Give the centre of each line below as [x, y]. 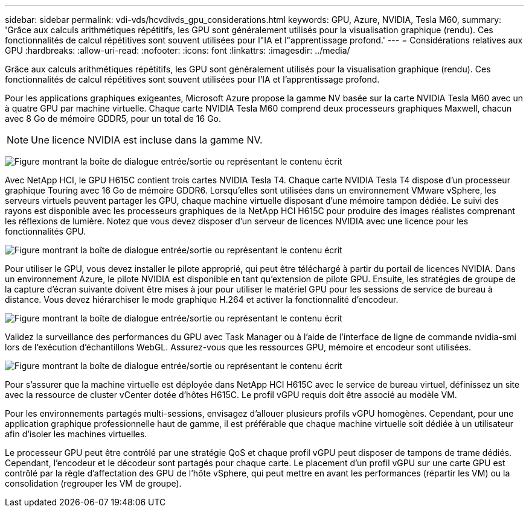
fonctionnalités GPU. [46, 231]
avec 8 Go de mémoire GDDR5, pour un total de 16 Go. [113, 119]
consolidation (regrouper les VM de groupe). [93, 483]
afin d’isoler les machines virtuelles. [76, 434]
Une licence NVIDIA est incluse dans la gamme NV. [147, 140]
